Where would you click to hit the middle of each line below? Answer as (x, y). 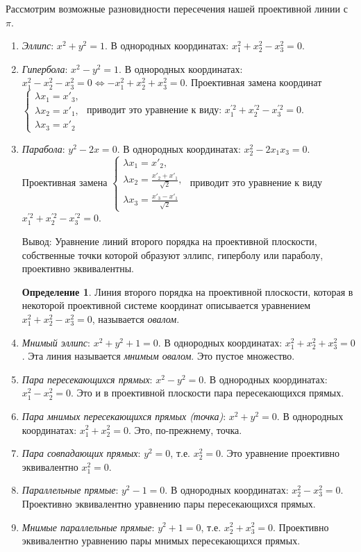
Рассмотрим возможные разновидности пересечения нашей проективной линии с (177, 8)
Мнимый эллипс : (56, 342)
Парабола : (43, 148)
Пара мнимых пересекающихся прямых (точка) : (124, 416)
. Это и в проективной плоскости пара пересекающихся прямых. (207, 393)
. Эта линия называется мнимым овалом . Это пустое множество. (158, 356)
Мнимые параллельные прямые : (88, 527)
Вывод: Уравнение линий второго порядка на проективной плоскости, (169, 241)
